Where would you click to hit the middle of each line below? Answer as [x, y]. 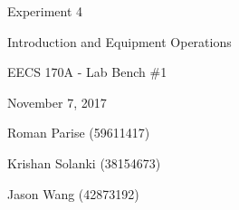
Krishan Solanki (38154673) [84, 162]
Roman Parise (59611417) [79, 133]
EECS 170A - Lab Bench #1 [87, 72]
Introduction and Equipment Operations [119, 41]
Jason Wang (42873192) [73, 193]
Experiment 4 [45, 11]
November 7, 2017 [57, 102]
